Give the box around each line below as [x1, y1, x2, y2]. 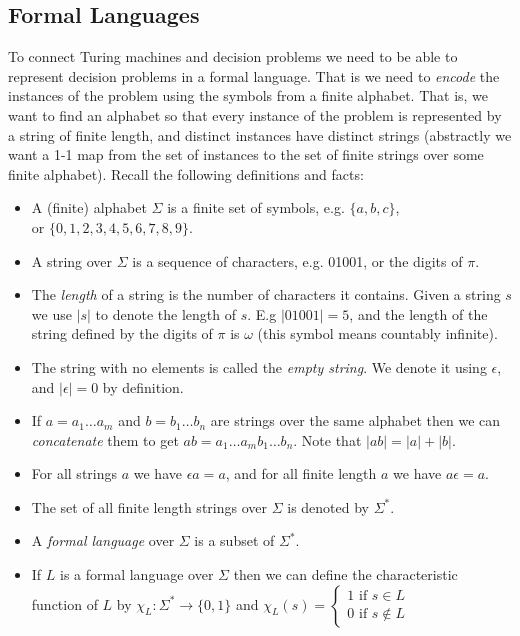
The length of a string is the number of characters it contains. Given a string [31, 284, 501, 305]
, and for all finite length [225, 463, 377, 484]
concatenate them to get [31, 429, 179, 450]
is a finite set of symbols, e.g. [167, 197, 345, 218]
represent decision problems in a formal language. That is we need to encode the [8, 65, 500, 86]
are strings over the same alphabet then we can [210, 410, 501, 431]
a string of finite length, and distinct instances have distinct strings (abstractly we [8, 124, 512, 145]
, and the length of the [349, 303, 488, 324]
